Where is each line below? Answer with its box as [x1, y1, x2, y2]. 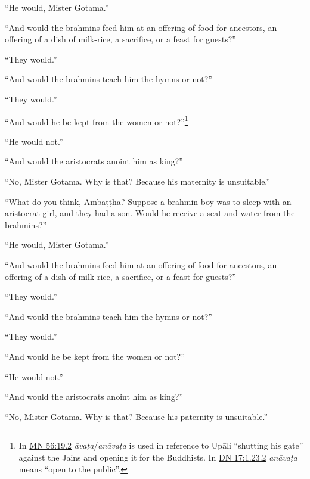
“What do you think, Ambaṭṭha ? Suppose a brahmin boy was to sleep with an [5, 195, 292, 207]
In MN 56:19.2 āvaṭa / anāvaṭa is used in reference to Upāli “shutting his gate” [18, 439, 303, 452]
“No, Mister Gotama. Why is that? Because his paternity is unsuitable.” [5, 410, 268, 422]
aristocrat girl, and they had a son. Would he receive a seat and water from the [5, 207, 295, 219]
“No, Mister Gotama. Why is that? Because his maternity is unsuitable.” [5, 175, 270, 187]
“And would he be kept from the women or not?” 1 [5, 113, 188, 127]
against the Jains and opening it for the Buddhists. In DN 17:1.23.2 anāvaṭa [18, 450, 297, 463]
